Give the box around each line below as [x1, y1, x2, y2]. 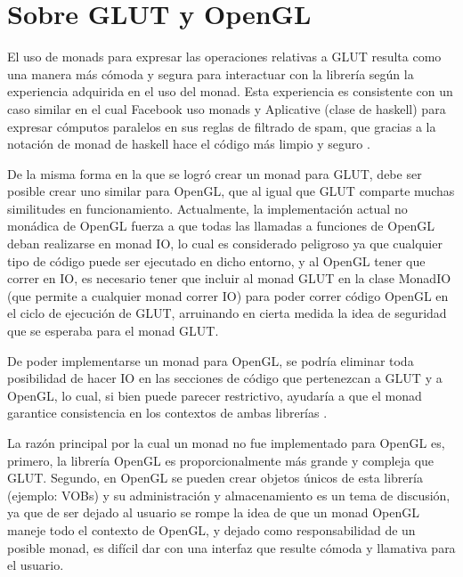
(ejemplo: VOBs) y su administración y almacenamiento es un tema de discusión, [7, 485, 451, 504]
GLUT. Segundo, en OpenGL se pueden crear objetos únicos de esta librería [7, 468, 423, 487]
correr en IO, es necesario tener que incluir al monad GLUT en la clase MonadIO [7, 269, 451, 288]
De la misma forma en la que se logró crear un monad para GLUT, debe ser [7, 164, 422, 183]
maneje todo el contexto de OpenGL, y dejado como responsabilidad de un [7, 520, 416, 539]
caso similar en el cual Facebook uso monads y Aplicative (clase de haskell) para [7, 99, 446, 118]
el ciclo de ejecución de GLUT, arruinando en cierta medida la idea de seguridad [7, 304, 447, 322]
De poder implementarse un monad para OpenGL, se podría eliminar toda [7, 351, 414, 370]
